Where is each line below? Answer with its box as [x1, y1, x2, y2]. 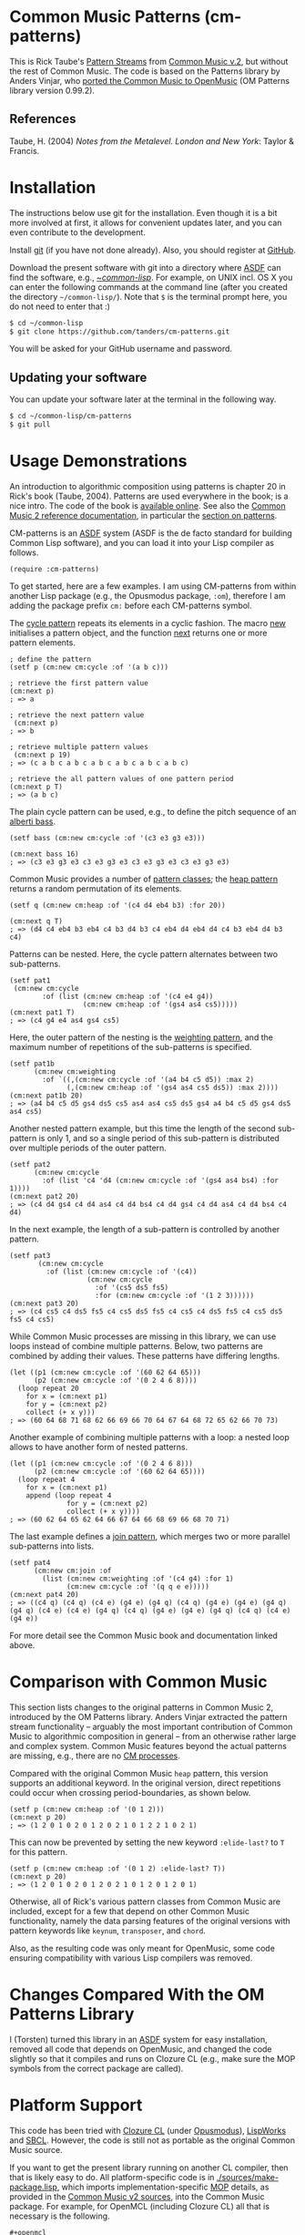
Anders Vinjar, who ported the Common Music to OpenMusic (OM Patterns [9, 75, 290, 86]
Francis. [9, 145, 40, 156]
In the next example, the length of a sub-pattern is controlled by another [9, 1223, 280, 1234]
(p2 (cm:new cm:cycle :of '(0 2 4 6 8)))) [33, 1375, 198, 1385]
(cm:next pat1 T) [9, 1007, 76, 1017]
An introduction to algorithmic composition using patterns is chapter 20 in [9, 480, 287, 491]
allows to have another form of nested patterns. [9, 1441, 188, 1452]
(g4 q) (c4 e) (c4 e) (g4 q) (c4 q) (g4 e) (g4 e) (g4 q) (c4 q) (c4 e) [9, 1606, 291, 1615]
